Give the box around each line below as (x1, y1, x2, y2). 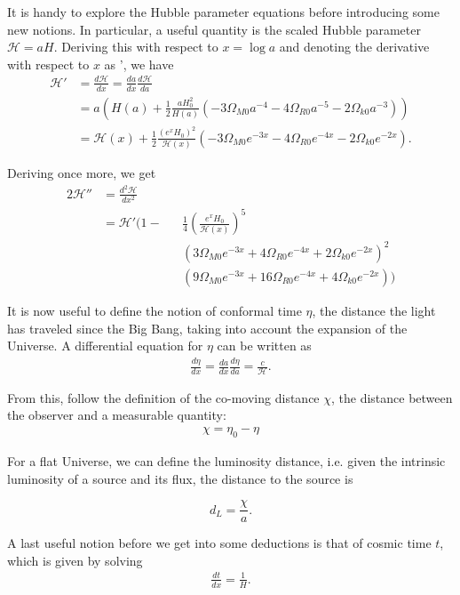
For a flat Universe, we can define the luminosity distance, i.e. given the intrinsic (7, 451, 446, 470)
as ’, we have (104, 54, 174, 73)
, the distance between (331, 388, 453, 406)
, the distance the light (312, 301, 436, 319)
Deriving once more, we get (7, 164, 156, 181)
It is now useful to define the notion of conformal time (7, 301, 302, 319)
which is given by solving (7, 551, 143, 569)
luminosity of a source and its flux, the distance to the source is (7, 469, 353, 487)
